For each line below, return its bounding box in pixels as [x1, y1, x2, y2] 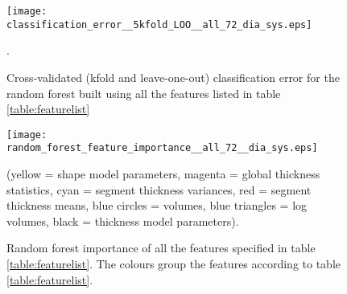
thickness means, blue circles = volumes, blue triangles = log [6, 197, 308, 214]
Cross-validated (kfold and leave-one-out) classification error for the [6, 68, 340, 85]
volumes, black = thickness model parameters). [6, 212, 239, 229]
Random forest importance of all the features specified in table [6, 239, 316, 256]
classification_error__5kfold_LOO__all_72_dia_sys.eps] [6, 18, 312, 31]
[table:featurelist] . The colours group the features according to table [6, 255, 341, 272]
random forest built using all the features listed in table [6, 84, 281, 101]
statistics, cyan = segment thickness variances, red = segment [6, 181, 312, 198]
